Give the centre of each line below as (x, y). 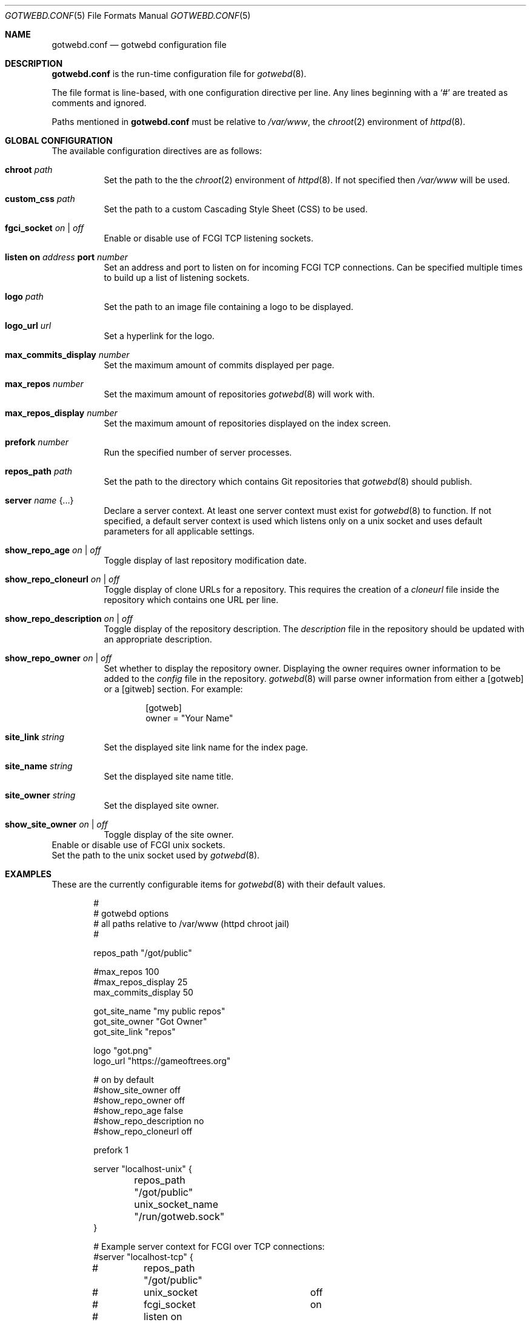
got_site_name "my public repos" (159, 1011)
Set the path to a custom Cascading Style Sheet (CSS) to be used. (236, 209)
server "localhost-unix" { (143, 1169)
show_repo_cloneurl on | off (62, 579)
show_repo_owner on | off (58, 658)
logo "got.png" (123, 1050)
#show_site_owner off (137, 1090)
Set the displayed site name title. (169, 776)
